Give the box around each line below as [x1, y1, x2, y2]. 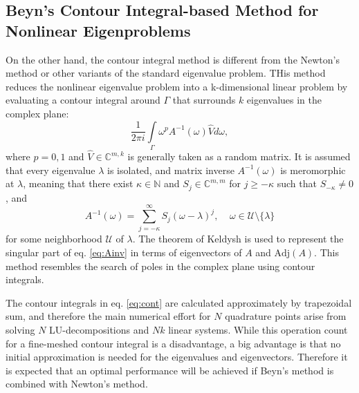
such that [277, 176, 317, 191]
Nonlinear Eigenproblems [6, 19, 191, 41]
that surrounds [172, 93, 236, 107]
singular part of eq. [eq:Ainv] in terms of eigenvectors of [6, 245, 242, 260]
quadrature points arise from [225, 309, 347, 323]
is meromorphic [280, 162, 346, 177]
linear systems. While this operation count [168, 323, 348, 337]
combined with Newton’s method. [6, 376, 148, 391]
